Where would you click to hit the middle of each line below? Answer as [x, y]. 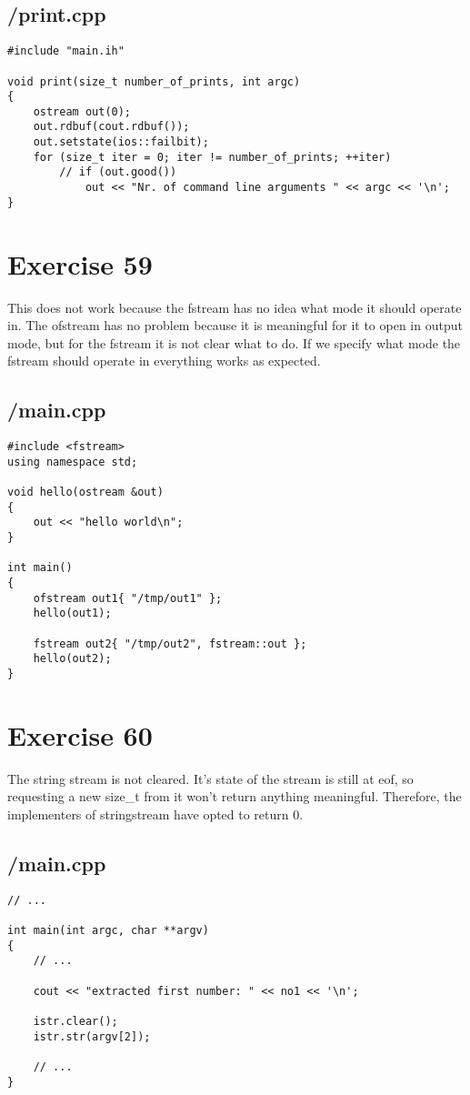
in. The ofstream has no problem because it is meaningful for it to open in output [235, 325]
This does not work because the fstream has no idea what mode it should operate [235, 307]
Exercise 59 [80, 263]
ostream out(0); [82, 111]
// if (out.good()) [118, 172]
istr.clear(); [75, 1021]
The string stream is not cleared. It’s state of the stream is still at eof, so [210, 778]
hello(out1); [72, 613]
